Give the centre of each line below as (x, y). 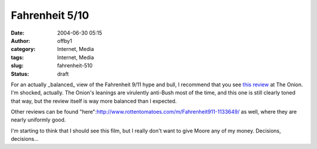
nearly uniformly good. (38, 120)
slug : (17, 66)
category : (23, 49)
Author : (21, 40)
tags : (17, 57)
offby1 (65, 40)
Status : (20, 74)
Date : (18, 33)
